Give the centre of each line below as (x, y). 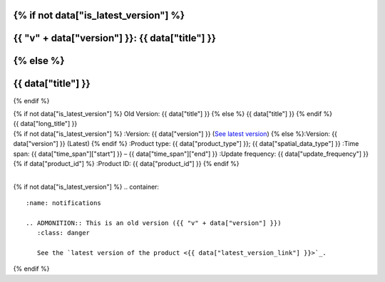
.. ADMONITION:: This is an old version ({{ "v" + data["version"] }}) (154, 223)
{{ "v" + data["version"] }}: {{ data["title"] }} (115, 38)
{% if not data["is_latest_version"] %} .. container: (86, 187)
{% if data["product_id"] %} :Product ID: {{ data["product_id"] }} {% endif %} (126, 163)
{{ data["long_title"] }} (45, 124)
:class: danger (63, 233)
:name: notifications (63, 203)
